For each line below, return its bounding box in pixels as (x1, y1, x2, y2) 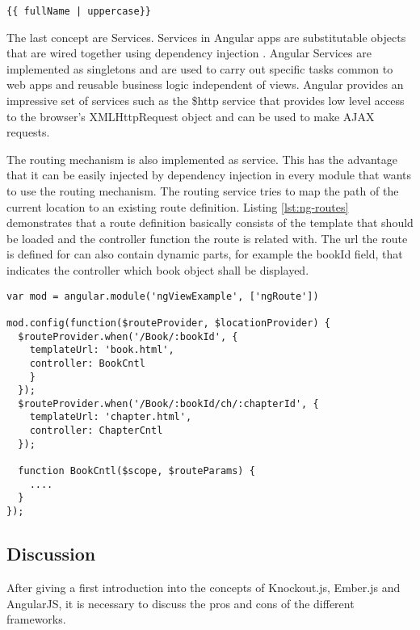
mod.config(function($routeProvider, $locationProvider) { (6, 317, 330, 329)
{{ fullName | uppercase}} (6, 6, 151, 17)
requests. (6, 124, 50, 141)
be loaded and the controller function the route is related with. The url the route (6, 229, 408, 246)
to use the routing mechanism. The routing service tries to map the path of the (6, 183, 399, 199)
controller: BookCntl (29, 357, 145, 369)
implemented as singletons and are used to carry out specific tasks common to (6, 60, 393, 77)
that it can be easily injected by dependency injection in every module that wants (6, 166, 412, 183)
